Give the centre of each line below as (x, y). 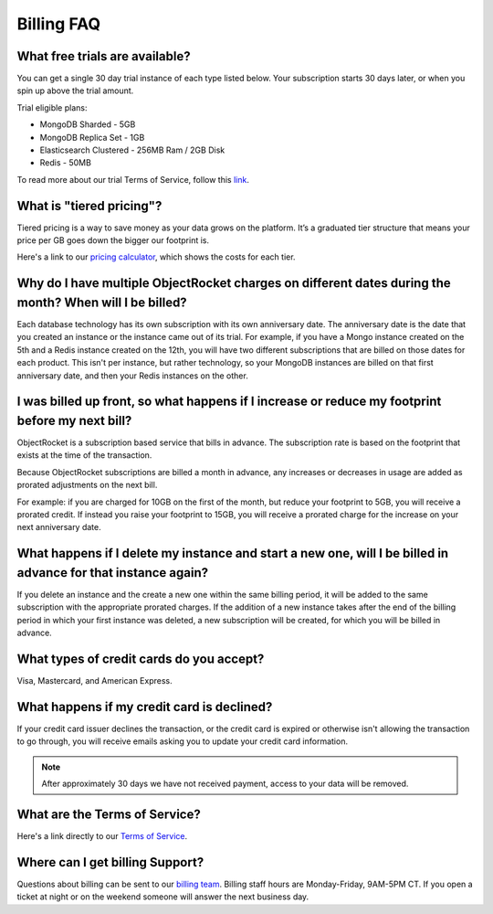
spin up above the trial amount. (75, 90)
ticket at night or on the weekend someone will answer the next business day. (163, 897)
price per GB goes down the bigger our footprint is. (113, 240)
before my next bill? (74, 420)
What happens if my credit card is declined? (145, 707)
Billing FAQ (59, 24)
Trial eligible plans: (52, 107)
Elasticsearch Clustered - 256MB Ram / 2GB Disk (132, 150)
